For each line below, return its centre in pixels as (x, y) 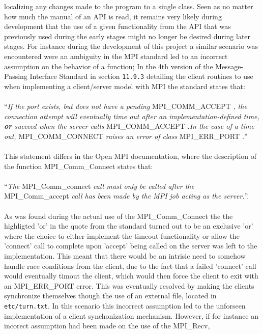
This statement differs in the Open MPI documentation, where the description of (130, 156)
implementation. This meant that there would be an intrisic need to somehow (125, 255)
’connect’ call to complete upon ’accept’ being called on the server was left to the (131, 246)
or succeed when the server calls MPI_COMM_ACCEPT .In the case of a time (129, 126)
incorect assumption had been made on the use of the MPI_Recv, (107, 326)
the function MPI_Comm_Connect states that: (79, 166)
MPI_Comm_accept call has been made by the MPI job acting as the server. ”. (127, 196)
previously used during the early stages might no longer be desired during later (127, 36)
